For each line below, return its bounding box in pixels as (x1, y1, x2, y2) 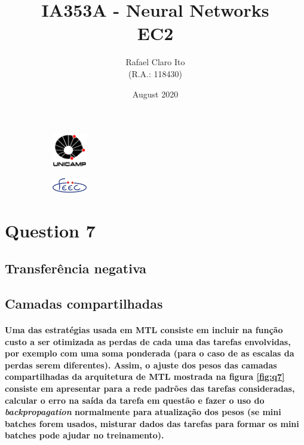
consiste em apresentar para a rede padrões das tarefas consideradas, (5, 382, 295, 394)
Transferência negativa (5, 259, 147, 278)
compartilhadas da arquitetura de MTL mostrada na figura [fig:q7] (5, 370, 285, 383)
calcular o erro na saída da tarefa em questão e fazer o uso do (5, 394, 265, 406)
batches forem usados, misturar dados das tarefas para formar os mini (5, 417, 299, 429)
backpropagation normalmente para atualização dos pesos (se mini (5, 406, 281, 418)
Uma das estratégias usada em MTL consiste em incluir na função (5, 323, 283, 336)
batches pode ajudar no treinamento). (5, 429, 164, 441)
